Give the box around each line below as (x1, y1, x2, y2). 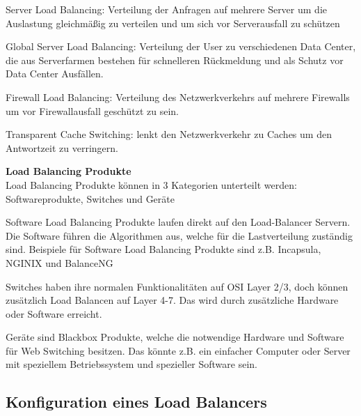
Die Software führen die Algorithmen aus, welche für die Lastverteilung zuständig (6, 228, 353, 242)
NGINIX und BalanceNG (6, 255, 113, 270)
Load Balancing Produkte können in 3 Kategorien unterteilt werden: (6, 177, 297, 192)
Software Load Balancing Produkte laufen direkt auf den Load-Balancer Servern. (6, 215, 351, 229)
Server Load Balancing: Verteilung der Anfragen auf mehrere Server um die (6, 2, 327, 16)
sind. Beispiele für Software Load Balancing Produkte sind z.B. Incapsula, (6, 242, 321, 256)
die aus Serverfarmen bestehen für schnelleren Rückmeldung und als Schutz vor (6, 52, 344, 67)
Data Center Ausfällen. (6, 66, 104, 81)
